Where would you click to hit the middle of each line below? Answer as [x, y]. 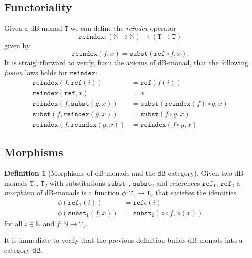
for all [14, 223]
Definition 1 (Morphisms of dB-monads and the [80, 172]
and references [178, 182]
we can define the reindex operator [123, 28]
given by [17, 45]
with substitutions [77, 182]
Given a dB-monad [33, 28]
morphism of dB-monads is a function [62, 192]
